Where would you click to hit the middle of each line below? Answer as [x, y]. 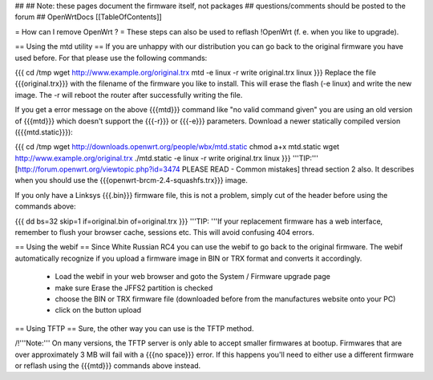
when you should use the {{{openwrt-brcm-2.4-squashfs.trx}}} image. [131, 180]
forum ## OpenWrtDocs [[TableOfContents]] [88, 17]
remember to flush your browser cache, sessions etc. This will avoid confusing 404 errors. [164, 232]
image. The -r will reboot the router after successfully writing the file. [129, 95]
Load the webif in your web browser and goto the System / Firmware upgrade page [192, 277]
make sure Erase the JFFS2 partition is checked [134, 288]
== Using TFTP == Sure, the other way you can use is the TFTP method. [134, 328]
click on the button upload [98, 310]
